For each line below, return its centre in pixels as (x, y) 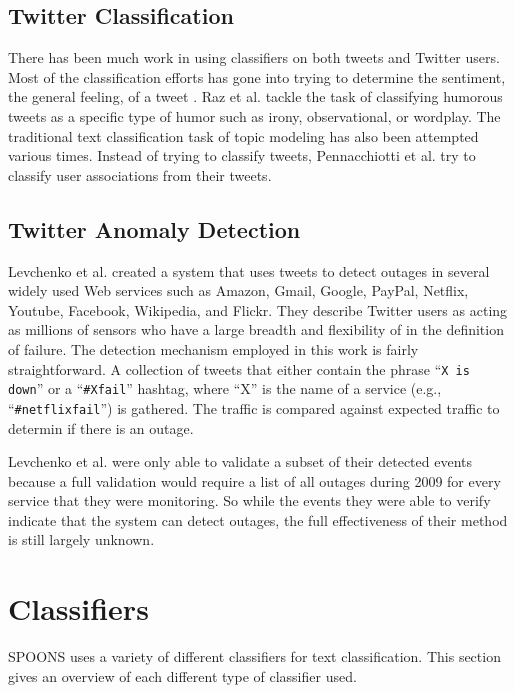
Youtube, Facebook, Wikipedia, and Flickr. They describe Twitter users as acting (258, 309)
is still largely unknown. (81, 539)
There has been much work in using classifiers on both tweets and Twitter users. (254, 57)
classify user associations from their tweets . (140, 174)
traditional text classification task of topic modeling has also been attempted (243, 135)
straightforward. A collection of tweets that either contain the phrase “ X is (239, 368)
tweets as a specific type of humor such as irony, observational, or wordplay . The (254, 115)
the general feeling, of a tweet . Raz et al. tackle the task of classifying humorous (255, 96)
